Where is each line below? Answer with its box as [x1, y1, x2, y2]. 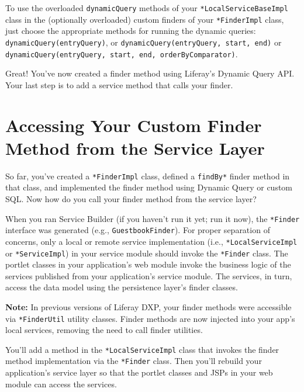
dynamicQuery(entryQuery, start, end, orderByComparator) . [5, 47, 238, 60]
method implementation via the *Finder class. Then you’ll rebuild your [5, 355, 262, 367]
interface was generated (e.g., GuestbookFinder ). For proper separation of [5, 224, 270, 236]
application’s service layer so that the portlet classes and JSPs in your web [5, 366, 273, 379]
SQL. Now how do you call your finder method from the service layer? [5, 192, 257, 204]
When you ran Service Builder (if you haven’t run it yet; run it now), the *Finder [5, 212, 300, 224]
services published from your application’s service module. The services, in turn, [5, 269, 292, 282]
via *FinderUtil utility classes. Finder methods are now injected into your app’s [5, 312, 295, 324]
